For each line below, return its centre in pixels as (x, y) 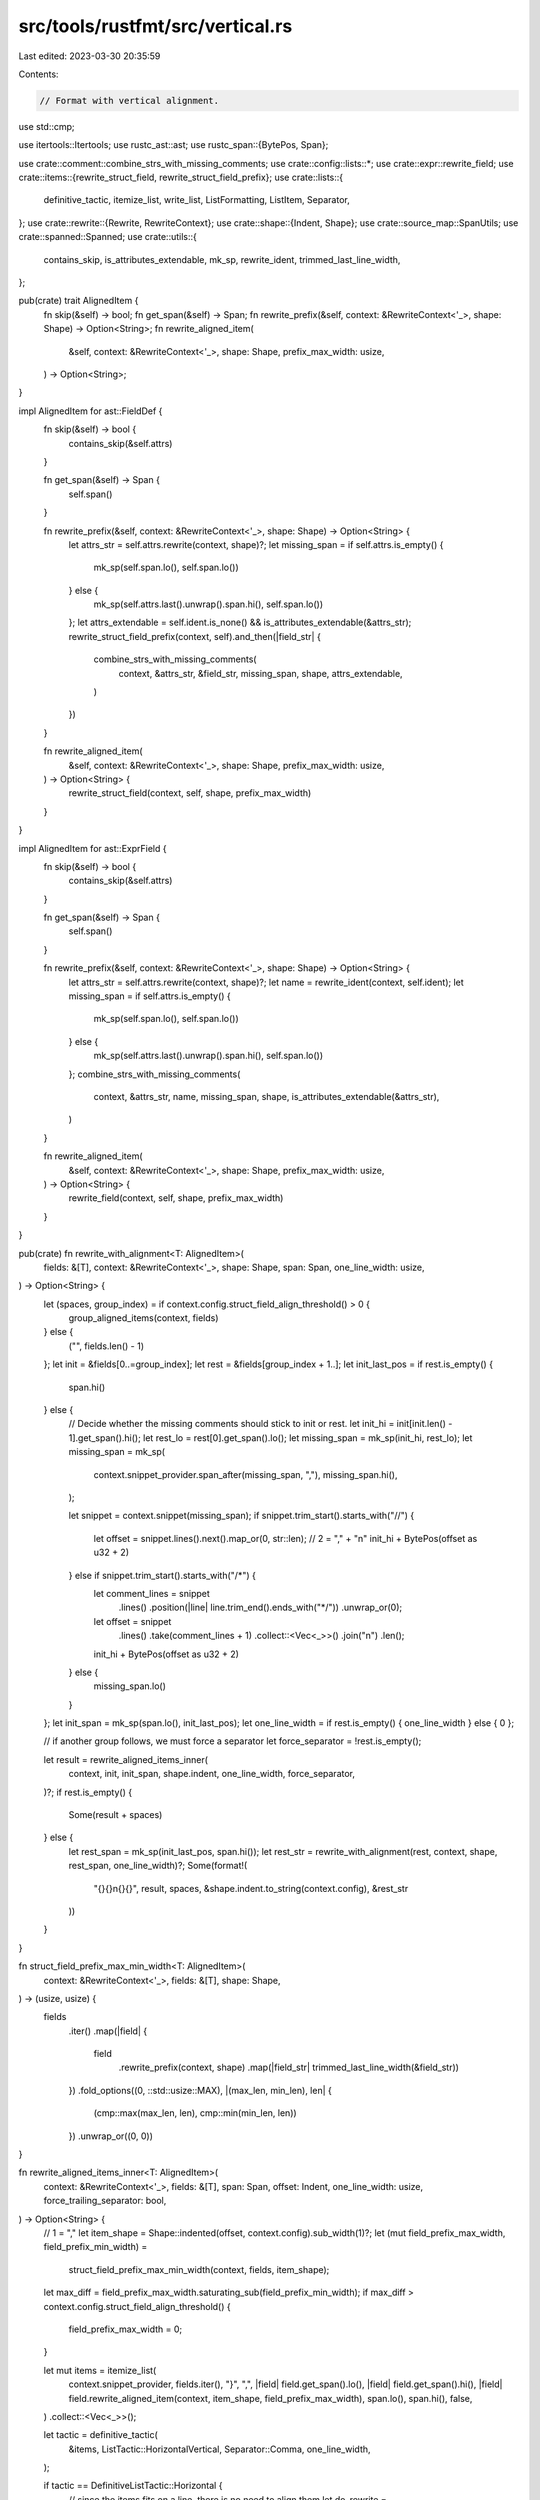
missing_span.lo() (130, 1686)
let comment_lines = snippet (151, 1593)
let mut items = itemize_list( (100, 2370)
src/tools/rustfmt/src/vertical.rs (155, 26)
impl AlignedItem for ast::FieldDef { (90, 411)
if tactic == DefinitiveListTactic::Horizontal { (133, 2486)
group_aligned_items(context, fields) (143, 1318)
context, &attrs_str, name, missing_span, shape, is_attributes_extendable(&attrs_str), (266, 1096)
